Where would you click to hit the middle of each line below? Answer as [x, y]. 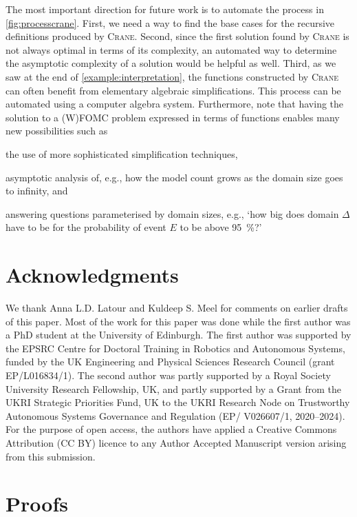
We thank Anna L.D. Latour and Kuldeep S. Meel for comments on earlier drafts [177, 308]
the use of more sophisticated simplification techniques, [122, 153]
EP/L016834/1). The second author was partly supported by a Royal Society [168, 375]
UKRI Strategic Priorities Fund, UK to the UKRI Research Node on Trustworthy [178, 402]
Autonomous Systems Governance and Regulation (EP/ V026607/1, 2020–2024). [175, 415]
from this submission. [51, 456]
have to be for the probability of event [86, 227]
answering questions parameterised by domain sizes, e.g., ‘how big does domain [172, 213]
